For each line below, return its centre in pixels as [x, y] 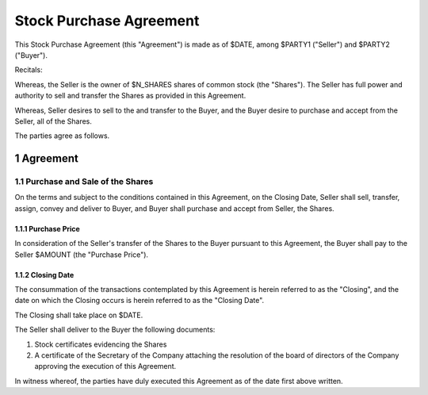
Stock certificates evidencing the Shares [101, 344]
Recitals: [29, 70]
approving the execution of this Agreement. [105, 366]
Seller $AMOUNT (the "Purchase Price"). [82, 255]
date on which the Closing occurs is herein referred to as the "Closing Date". [139, 301]
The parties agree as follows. [62, 136]
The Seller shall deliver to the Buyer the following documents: [115, 330]
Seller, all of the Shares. [53, 121]
